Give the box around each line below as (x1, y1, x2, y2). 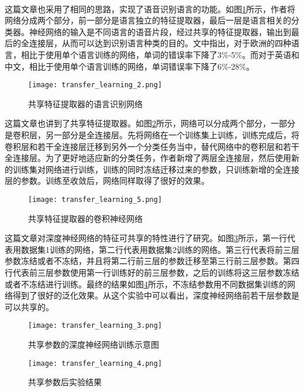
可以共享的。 (5, 300, 54, 313)
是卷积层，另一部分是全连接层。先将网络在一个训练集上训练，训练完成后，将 (5, 129, 299, 140)
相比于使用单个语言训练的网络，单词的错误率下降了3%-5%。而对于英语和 (20, 48, 299, 60)
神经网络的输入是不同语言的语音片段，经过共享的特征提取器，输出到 (29, 25, 291, 37)
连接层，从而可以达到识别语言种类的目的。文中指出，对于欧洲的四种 (29, 37, 291, 49)
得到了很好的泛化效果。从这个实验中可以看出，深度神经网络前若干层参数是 (12, 289, 299, 301)
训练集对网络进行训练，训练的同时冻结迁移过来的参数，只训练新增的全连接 (12, 163, 299, 175)
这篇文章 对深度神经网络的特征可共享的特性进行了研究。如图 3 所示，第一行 (5, 232, 287, 244)
